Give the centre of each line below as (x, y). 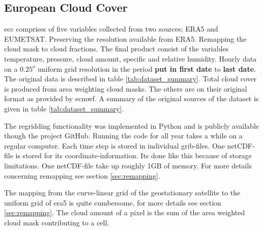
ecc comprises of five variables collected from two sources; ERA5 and (111, 29)
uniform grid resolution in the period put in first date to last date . (147, 68)
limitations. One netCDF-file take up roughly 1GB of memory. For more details (128, 165)
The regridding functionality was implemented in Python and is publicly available (131, 125)
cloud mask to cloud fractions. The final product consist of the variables (116, 49)
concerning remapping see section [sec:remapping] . (82, 175)
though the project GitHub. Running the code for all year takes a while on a (123, 136)
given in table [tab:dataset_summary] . (64, 108)
